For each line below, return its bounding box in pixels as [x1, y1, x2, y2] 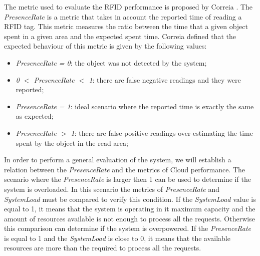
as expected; [16, 111, 54, 121]
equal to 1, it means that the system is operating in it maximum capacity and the [4, 203, 255, 214]
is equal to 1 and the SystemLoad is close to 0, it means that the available [4, 232, 230, 243]
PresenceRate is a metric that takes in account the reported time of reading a [4, 11, 242, 22]
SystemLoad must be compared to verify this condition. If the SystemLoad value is [4, 193, 256, 204]
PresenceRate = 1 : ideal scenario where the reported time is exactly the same [16, 101, 254, 111]
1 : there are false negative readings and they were [89, 74, 241, 85]
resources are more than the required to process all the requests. [4, 242, 201, 253]
